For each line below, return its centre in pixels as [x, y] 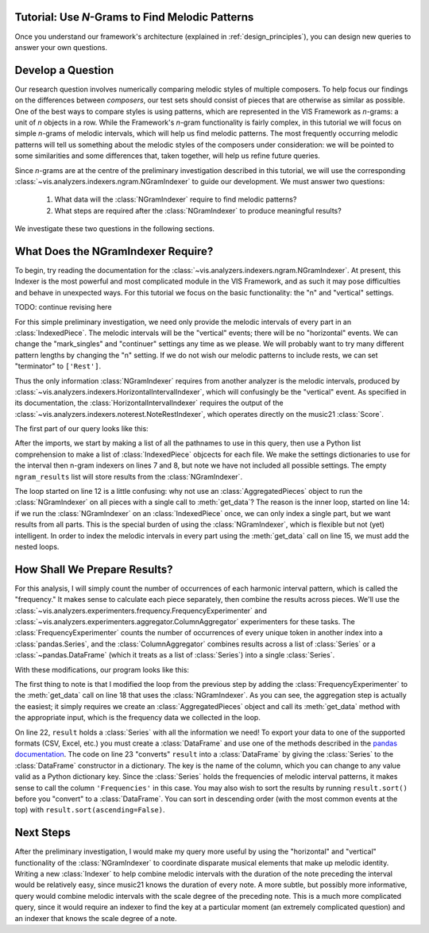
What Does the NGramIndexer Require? [114, 251]
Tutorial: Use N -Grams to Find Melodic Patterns [134, 17]
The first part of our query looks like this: [81, 429]
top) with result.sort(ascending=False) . [90, 810]
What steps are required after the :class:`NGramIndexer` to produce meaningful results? [198, 210]
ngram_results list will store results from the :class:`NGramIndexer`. [128, 476]
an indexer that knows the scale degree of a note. [96, 918]
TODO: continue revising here [63, 307]
